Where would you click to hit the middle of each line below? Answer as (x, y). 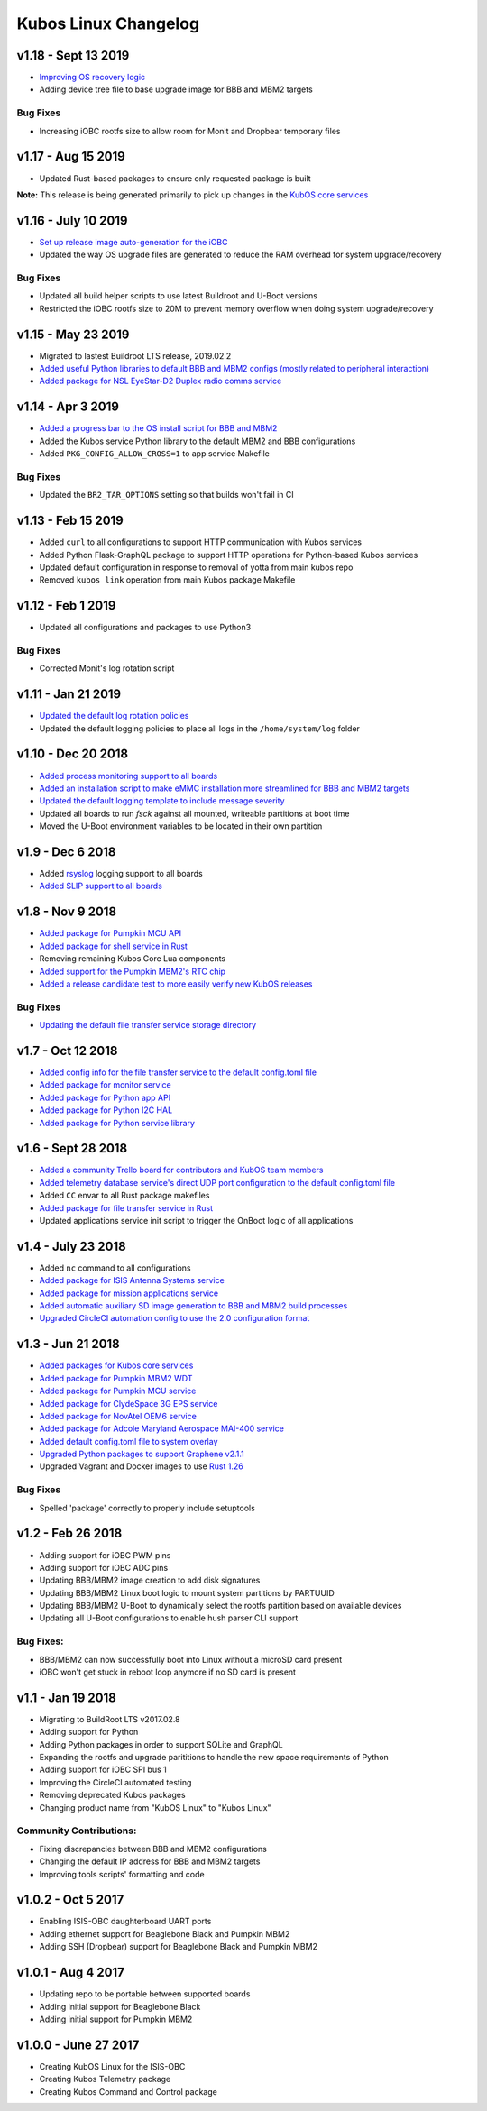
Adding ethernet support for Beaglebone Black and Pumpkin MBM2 (165, 1933)
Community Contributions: (77, 1831)
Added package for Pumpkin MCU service (118, 1391)
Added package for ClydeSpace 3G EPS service (129, 1403)
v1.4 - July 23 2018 (71, 1246)
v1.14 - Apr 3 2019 (68, 407)
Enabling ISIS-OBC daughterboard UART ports (125, 1922)
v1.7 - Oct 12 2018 (67, 1051)
